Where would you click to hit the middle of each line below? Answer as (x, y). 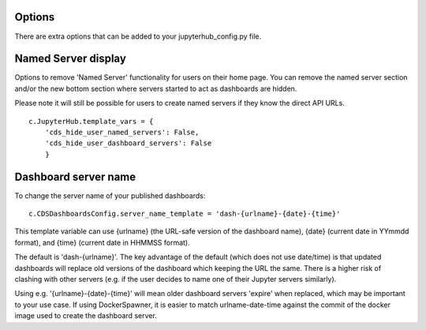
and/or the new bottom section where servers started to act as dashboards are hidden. (156, 88)
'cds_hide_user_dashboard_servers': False (128, 143)
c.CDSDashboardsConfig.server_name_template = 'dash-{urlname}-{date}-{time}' (185, 214)
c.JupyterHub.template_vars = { (91, 121)
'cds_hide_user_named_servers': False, (122, 132)
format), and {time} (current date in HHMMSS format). (102, 242)
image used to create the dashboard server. (86, 316)
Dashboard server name (75, 176)
